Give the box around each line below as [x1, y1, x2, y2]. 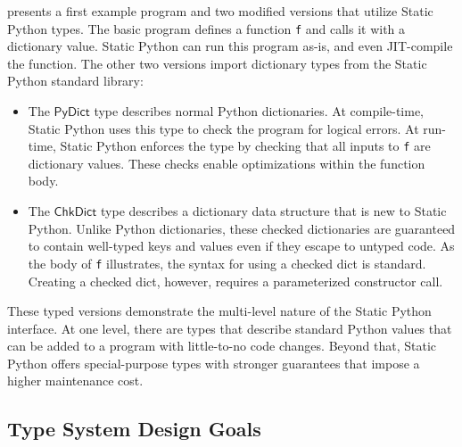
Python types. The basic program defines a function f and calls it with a [7, 19, 406, 37]
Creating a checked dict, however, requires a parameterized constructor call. [28, 271, 443, 290]
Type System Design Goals [7, 415, 261, 443]
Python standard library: [7, 71, 144, 90]
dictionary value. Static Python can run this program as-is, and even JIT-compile [7, 37, 453, 55]
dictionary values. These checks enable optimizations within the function [28, 153, 425, 172]
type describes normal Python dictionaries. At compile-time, [94, 102, 425, 120]
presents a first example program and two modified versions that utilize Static [7, 2, 433, 20]
